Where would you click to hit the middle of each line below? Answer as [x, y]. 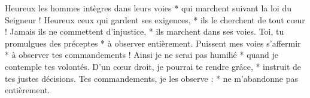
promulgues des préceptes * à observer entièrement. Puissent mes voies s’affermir [153, 43]
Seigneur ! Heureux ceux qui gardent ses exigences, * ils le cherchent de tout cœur [155, 19]
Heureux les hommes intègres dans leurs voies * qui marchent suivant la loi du [148, 8]
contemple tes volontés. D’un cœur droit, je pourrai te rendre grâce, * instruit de [153, 66]
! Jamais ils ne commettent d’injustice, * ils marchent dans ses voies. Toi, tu [145, 31]
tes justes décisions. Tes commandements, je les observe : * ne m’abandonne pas [151, 78]
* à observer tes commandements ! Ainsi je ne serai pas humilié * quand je [142, 55]
